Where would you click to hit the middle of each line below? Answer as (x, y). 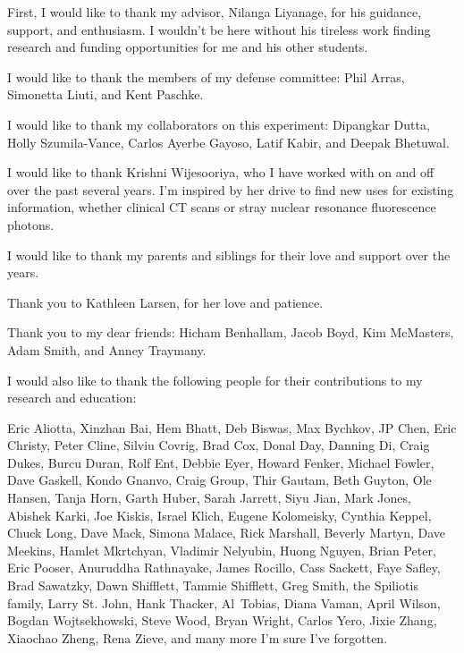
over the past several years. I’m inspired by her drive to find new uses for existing (231, 189)
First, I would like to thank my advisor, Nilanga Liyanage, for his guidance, (215, 12)
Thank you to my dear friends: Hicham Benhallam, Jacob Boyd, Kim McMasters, (231, 332)
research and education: (72, 398)
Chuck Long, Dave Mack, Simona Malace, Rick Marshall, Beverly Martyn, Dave (226, 533)
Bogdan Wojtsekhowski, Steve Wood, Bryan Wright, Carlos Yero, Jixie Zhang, (222, 620)
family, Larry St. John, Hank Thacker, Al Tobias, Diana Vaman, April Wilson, (224, 602)
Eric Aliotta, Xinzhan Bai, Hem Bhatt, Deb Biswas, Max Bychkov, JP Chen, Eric (232, 427)
